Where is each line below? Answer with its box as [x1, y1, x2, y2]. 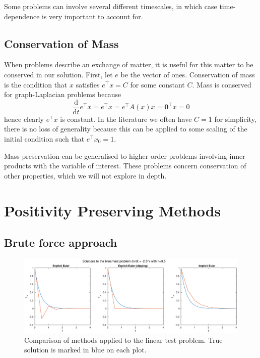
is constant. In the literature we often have [60, 113, 192, 124]
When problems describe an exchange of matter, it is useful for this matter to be [4, 59, 253, 70]
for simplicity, [214, 113, 256, 124]
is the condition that [4, 79, 68, 89]
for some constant [130, 79, 185, 89]
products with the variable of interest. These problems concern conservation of [4, 160, 246, 171]
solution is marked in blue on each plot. [24, 344, 147, 355]
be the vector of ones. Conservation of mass [120, 69, 255, 79]
